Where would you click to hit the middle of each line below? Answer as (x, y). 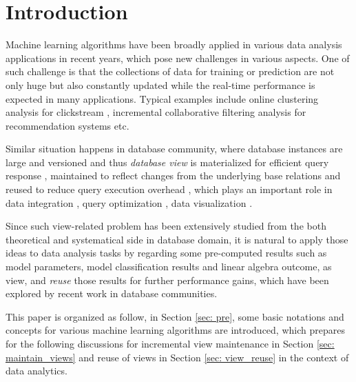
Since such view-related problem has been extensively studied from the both (166, 226)
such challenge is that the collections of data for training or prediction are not (170, 71)
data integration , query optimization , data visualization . (129, 202)
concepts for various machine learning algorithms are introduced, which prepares (175, 330)
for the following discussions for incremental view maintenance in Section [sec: (170, 343)
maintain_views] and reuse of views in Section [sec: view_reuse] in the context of (177, 357)
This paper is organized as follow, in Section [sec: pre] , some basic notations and (175, 316)
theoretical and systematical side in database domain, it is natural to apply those (177, 239)
